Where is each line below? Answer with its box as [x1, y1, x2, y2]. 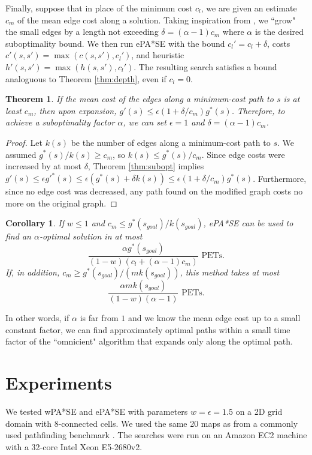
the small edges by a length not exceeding [5, 25, 159, 38]
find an [5, 230, 31, 243]
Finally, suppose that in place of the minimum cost [5, 2, 193, 14]
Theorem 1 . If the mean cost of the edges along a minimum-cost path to [5, 92, 274, 105]
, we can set [123, 116, 166, 128]
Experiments [5, 370, 112, 395]
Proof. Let [5, 136, 43, 148]
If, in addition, [5, 266, 60, 279]
